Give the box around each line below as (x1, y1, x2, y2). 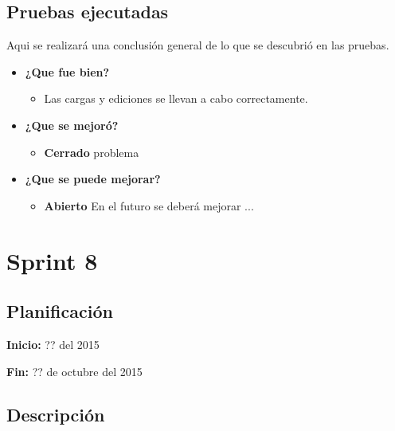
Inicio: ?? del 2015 (6, 335, 100, 352)
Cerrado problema (44, 143, 139, 160)
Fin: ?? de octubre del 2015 (6, 362, 143, 379)
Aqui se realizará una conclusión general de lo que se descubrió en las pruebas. (6, 37, 389, 53)
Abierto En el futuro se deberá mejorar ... (44, 197, 254, 214)
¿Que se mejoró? (25, 116, 119, 133)
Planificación (6, 299, 113, 323)
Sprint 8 (6, 244, 98, 276)
